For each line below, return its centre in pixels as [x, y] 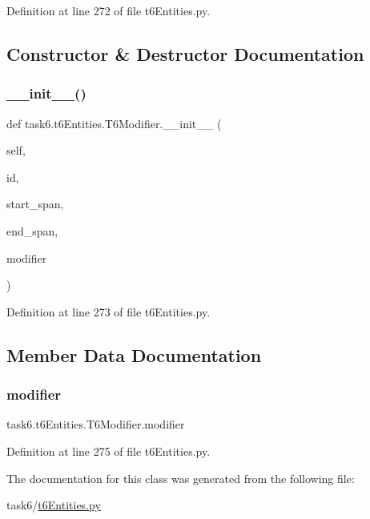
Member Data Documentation [134, 354]
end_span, [32, 230]
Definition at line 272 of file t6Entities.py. [109, 10]
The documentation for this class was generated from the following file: [181, 478]
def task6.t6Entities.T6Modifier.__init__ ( [114, 123]
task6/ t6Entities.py [54, 505]
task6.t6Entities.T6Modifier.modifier [96, 424]
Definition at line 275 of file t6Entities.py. [109, 451]
